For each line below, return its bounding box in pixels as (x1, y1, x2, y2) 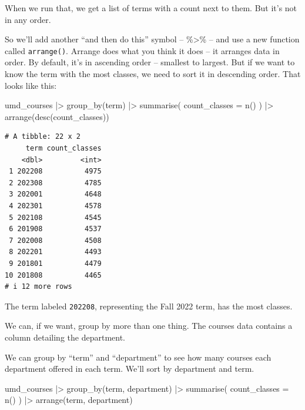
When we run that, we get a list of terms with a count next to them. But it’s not (5, 2, 297, 14)
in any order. (5, 13, 51, 25)
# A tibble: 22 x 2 (5, 132, 81, 141)
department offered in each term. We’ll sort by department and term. (5, 362, 254, 375)
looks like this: (5, 79, 57, 91)
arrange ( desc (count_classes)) (5, 110, 109, 122)
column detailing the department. (5, 331, 126, 343)
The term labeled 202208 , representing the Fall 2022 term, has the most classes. (5, 299, 293, 312)
